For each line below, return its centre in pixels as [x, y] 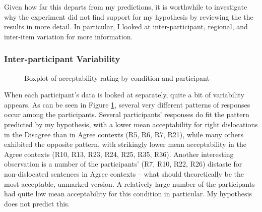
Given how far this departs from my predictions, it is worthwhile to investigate [126, 7]
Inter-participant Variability [62, 59]
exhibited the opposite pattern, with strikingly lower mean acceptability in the [125, 144]
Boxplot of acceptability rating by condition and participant [117, 77]
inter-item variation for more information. [69, 36]
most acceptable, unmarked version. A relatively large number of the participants [129, 183]
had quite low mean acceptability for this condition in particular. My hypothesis [128, 194]
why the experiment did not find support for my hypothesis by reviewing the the [129, 16]
